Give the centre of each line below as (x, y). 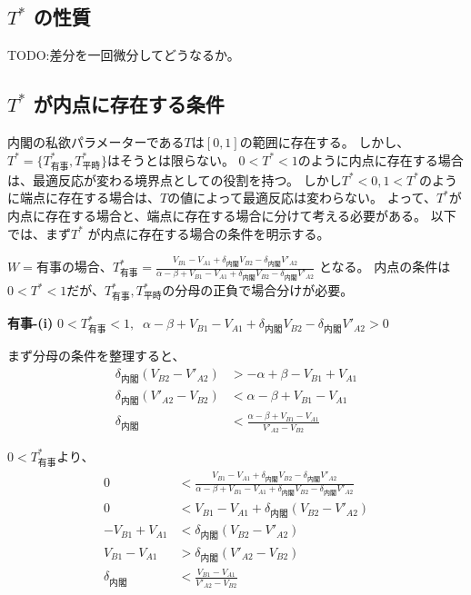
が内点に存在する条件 (129, 104)
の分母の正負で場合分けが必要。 (258, 290)
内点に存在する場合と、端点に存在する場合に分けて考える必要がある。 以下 (232, 215)
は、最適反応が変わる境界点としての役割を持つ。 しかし (175, 179)
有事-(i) (30, 323)
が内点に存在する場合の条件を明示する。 (209, 233)
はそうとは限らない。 (170, 159)
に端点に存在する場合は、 (84, 198)
